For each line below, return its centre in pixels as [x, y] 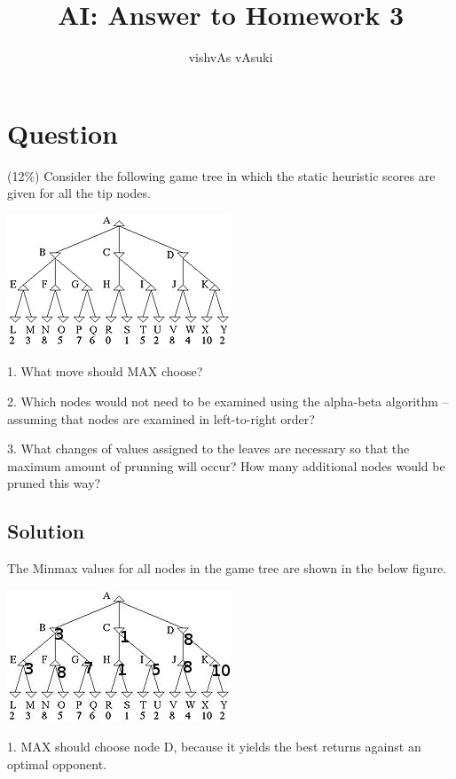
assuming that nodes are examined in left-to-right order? [161, 418]
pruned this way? [54, 483]
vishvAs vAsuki [231, 57]
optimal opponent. [57, 763]
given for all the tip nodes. [79, 193]
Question [63, 133]
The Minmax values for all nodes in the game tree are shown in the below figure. [227, 568]
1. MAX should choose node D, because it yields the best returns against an [214, 747]
